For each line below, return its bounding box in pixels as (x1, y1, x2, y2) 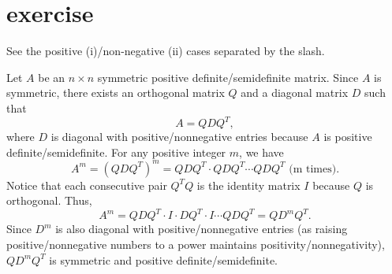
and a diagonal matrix (241, 84, 349, 101)
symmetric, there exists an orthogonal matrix (6, 84, 225, 101)
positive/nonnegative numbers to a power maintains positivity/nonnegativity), (6, 235, 385, 252)
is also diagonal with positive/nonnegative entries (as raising (55, 220, 348, 237)
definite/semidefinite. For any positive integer (6, 143, 226, 160)
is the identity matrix (196, 176, 301, 193)
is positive (323, 128, 372, 144)
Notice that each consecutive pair (6, 176, 167, 193)
